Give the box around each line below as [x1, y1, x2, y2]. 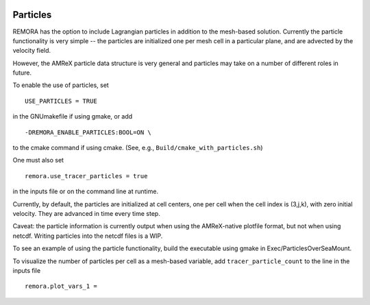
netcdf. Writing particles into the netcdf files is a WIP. [12, 232, 163, 240]
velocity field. [12, 47, 51, 55]
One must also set [12, 156, 64, 164]
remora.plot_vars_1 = [25, 282, 97, 291]
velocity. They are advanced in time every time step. [12, 209, 160, 217]
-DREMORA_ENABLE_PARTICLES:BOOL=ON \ [25, 128, 152, 136]
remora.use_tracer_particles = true [25, 172, 148, 180]
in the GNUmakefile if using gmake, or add [12, 112, 133, 121]
